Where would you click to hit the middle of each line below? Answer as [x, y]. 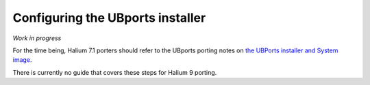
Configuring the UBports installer [109, 18]
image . [22, 60]
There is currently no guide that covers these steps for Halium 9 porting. [115, 72]
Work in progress [37, 38]
